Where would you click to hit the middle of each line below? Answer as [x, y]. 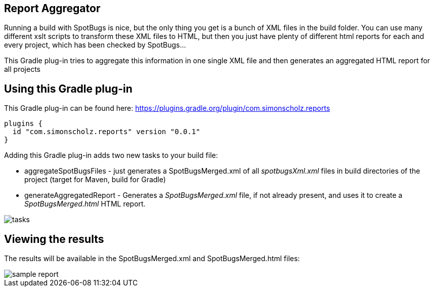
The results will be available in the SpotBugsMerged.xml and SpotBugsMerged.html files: [152, 259]
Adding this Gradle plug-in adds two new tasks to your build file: [111, 155]
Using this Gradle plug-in [68, 89]
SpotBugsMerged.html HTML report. [85, 204]
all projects [22, 69]
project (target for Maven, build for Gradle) [95, 180]
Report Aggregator [52, 8]
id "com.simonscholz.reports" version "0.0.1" [106, 132]
